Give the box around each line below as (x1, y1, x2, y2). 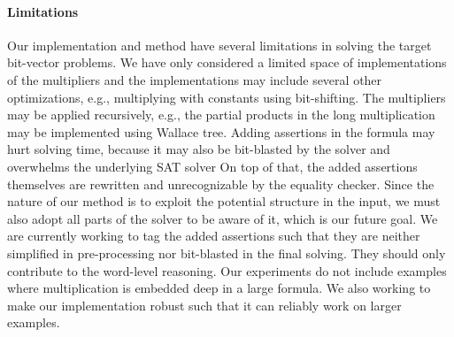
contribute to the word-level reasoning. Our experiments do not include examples (7, 261, 447, 280)
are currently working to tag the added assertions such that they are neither (7, 226, 420, 245)
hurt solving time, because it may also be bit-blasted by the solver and (7, 140, 390, 158)
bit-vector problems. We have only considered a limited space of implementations (7, 53, 447, 72)
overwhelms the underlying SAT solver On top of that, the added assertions (7, 157, 418, 175)
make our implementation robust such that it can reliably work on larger (7, 295, 402, 314)
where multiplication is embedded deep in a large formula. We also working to (7, 279, 431, 297)
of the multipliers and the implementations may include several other (7, 70, 382, 88)
